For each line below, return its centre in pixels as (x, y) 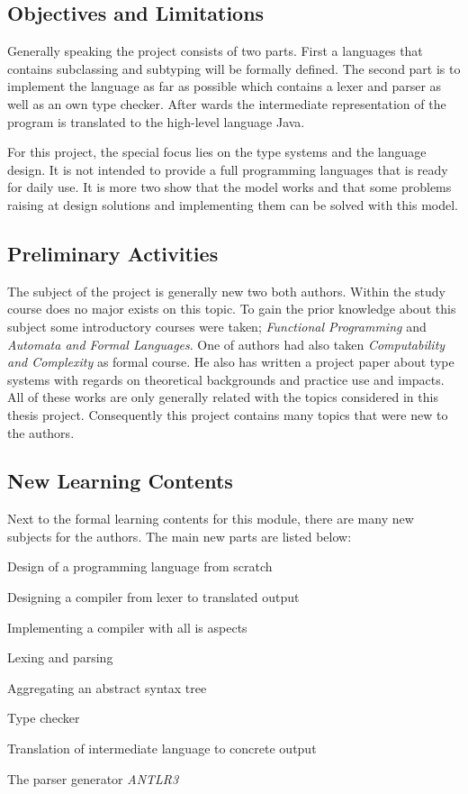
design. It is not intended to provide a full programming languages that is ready (228, 169)
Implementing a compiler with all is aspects (127, 627)
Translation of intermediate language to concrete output (162, 748)
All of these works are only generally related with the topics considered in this (223, 397)
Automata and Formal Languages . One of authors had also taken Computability (226, 344)
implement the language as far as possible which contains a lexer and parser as (225, 86)
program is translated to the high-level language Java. (156, 121)
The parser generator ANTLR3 (93, 778)
